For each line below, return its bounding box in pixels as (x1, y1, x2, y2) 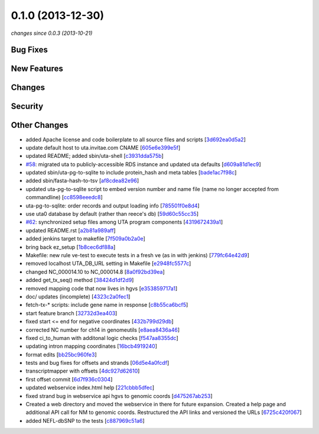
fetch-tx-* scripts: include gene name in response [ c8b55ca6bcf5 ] (25, 302, 188, 309)
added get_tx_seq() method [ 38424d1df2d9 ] (25, 277, 134, 284)
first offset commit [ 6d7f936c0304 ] (25, 375, 113, 383)
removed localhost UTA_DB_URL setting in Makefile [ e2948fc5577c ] (25, 260, 191, 267)
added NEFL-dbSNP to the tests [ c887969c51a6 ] (25, 417, 145, 424)
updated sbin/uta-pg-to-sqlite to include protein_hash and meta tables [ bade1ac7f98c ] (25, 169, 237, 176)
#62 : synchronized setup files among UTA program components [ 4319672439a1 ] (25, 219, 223, 226)
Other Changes (11, 120, 69, 130)
